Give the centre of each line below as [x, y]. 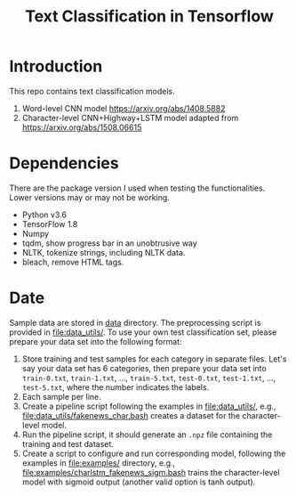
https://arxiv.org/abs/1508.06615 [82, 127]
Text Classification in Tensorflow [149, 16]
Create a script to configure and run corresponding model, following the [154, 453]
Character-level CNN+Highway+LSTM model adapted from [130, 118]
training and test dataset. [68, 443]
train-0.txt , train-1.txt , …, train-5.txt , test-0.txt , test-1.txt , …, [149, 378]
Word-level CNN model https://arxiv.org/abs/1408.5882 [124, 108]
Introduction [56, 66]
